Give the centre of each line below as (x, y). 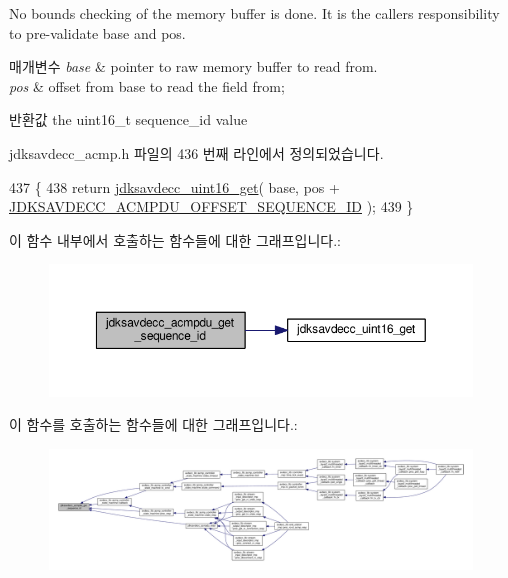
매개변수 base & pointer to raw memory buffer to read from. (193, 66)
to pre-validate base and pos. (97, 32)
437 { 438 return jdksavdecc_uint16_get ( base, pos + (174, 186)
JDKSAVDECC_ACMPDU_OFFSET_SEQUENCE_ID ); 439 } (211, 206)
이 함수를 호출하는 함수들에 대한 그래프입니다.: (153, 424)
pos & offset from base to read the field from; (147, 85)
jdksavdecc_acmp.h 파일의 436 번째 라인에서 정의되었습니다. (196, 152)
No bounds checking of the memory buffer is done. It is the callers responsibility (254, 13)
